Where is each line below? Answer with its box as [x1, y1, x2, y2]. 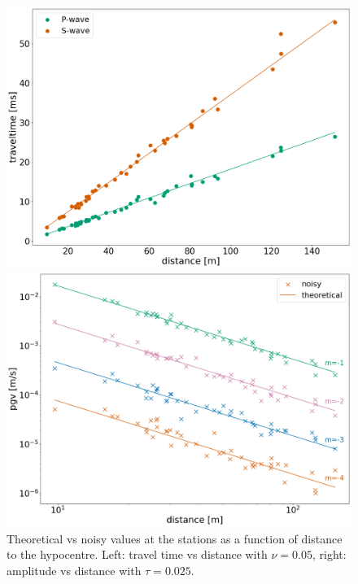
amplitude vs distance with [7, 561, 142, 578]
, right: [312, 546, 347, 563]
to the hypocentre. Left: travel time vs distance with [7, 546, 268, 563]
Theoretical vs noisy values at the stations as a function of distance [7, 530, 343, 547]
